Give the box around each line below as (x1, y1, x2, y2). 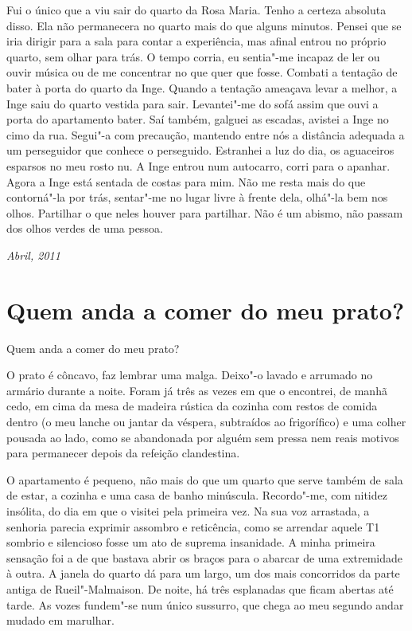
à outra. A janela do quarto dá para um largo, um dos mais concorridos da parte (6, 565, 400, 582)
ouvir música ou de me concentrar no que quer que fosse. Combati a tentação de (6, 64, 398, 80)
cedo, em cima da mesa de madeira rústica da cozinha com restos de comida (6, 398, 378, 414)
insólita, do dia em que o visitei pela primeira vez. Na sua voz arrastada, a (6, 502, 370, 519)
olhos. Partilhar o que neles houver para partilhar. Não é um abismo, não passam (6, 204, 403, 221)
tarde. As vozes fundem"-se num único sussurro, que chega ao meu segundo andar (6, 596, 404, 613)
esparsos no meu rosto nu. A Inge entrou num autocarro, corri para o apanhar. (6, 157, 391, 174)
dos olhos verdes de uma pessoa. (6, 220, 163, 237)
